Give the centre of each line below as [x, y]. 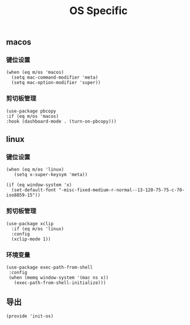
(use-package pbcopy [31, 111]
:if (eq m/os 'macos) [33, 116]
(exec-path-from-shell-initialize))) [60, 283]
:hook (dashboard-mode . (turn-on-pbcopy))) [61, 121]
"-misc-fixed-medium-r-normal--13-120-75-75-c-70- [121, 190]
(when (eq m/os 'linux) [35, 170]
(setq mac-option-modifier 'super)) [56, 83]
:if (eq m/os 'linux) [38, 229]
